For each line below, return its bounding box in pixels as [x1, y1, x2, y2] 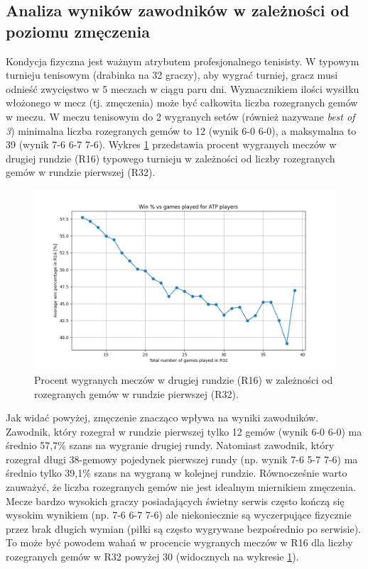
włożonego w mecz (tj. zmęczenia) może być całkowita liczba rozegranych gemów [6, 95, 358, 110]
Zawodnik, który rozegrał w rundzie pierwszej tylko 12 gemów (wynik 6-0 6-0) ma [6, 424, 362, 438]
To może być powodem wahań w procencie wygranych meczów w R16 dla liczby [6, 535, 353, 550]
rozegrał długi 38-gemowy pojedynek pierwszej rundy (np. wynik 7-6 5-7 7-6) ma [6, 451, 358, 466]
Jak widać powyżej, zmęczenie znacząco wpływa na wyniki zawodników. [6, 410, 319, 425]
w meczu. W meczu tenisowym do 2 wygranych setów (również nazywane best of [6, 109, 355, 123]
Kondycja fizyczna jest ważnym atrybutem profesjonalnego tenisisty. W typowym [6, 53, 359, 68]
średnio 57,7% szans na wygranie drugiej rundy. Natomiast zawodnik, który [6, 438, 335, 453]
